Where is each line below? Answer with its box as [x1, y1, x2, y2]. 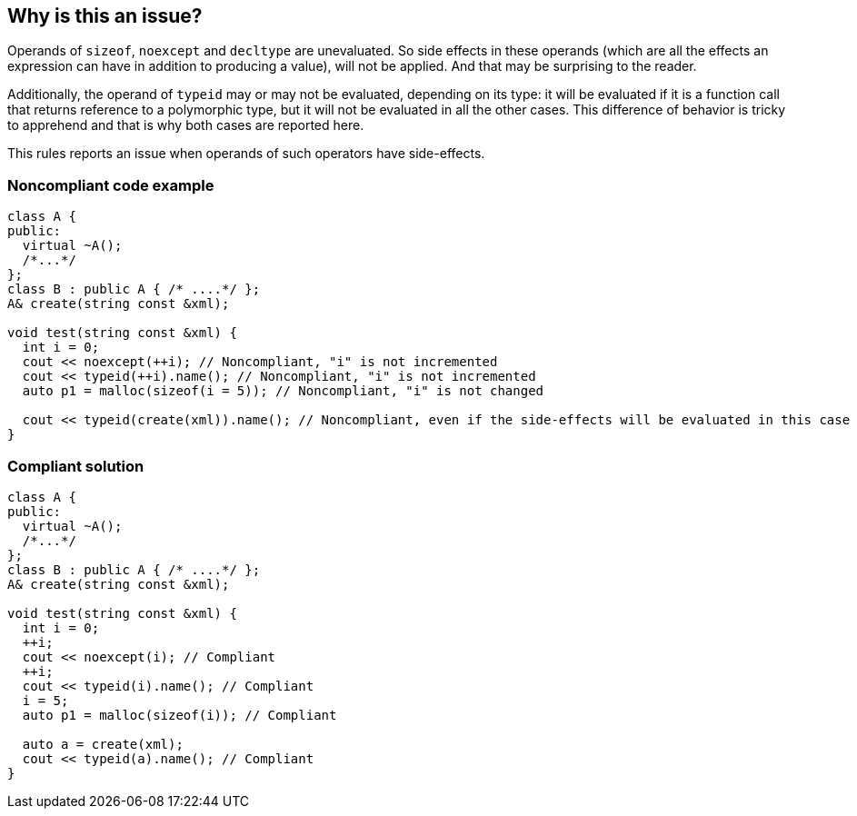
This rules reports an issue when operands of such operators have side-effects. [7, 145, 485, 162]
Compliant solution [7, 456, 144, 475]
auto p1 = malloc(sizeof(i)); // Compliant [22, 707, 337, 722]
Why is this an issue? [7, 5, 203, 27]
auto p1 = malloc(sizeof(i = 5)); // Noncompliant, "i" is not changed [22, 383, 544, 399]
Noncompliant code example [7, 175, 214, 194]
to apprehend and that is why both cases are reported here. [7, 117, 364, 134]
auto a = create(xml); [22, 736, 184, 751]
